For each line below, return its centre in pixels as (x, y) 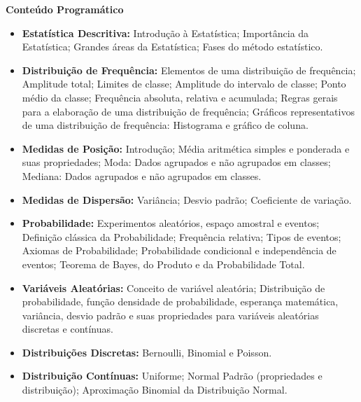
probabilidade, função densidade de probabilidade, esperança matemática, (180, 301)
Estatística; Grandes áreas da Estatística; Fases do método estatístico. (172, 47)
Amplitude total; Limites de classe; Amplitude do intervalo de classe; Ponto (184, 84)
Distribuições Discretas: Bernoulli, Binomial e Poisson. (147, 352)
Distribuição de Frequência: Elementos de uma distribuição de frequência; (189, 70)
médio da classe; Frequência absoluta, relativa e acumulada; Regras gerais (180, 97)
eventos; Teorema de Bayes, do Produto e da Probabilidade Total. (163, 264)
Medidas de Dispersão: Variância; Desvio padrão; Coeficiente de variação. (187, 199)
